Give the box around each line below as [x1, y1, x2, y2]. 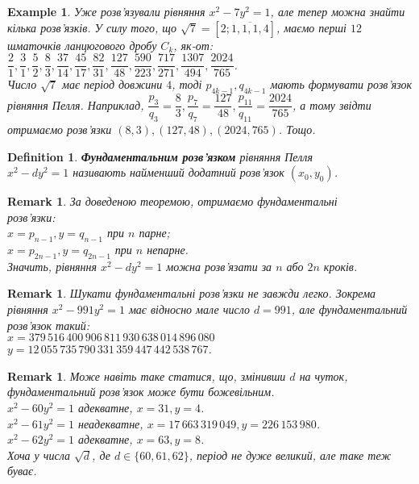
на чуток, [299, 367, 348, 384]
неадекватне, [78, 415, 143, 432]
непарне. [147, 241, 189, 258]
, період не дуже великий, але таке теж [189, 446, 392, 463]
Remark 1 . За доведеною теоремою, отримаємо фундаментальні [7, 193, 338, 210]
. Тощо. [278, 120, 316, 137]
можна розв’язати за [166, 257, 272, 274]
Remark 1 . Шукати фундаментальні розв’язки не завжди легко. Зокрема [7, 285, 376, 302]
